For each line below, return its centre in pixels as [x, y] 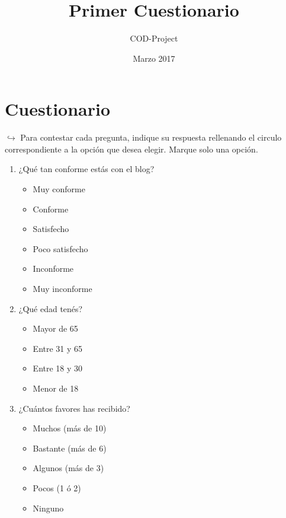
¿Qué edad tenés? [51, 308]
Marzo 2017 [154, 58]
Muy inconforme [62, 288]
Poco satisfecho [60, 248]
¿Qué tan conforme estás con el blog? [86, 169]
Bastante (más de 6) [70, 448]
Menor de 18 [56, 388]
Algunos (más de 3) [68, 468]
